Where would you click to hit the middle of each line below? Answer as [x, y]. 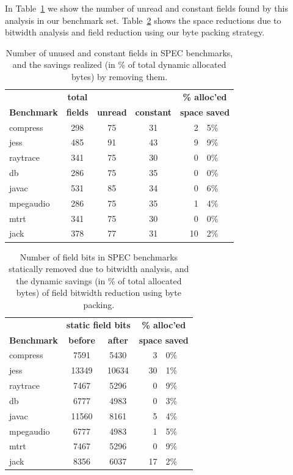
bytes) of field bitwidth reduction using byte [99, 293]
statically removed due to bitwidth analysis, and [99, 269]
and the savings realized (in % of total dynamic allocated [119, 64]
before [82, 340]
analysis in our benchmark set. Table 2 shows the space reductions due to [143, 20]
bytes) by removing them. [119, 76]
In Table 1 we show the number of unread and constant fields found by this [146, 8]
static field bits [98, 324]
